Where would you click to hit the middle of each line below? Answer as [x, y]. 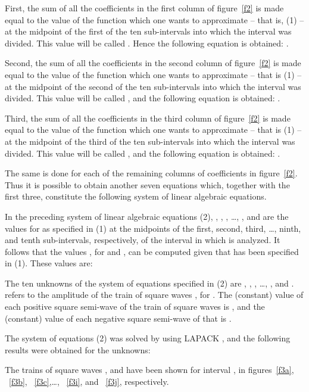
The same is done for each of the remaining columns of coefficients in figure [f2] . [151, 173]
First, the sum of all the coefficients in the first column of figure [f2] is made [144, 8]
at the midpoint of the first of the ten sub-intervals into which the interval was [148, 31]
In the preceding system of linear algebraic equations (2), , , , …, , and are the [147, 216]
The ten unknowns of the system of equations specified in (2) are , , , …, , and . [149, 283]
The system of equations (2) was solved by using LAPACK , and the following [148, 338]
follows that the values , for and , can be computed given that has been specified [152, 251]
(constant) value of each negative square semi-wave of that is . [118, 318]
